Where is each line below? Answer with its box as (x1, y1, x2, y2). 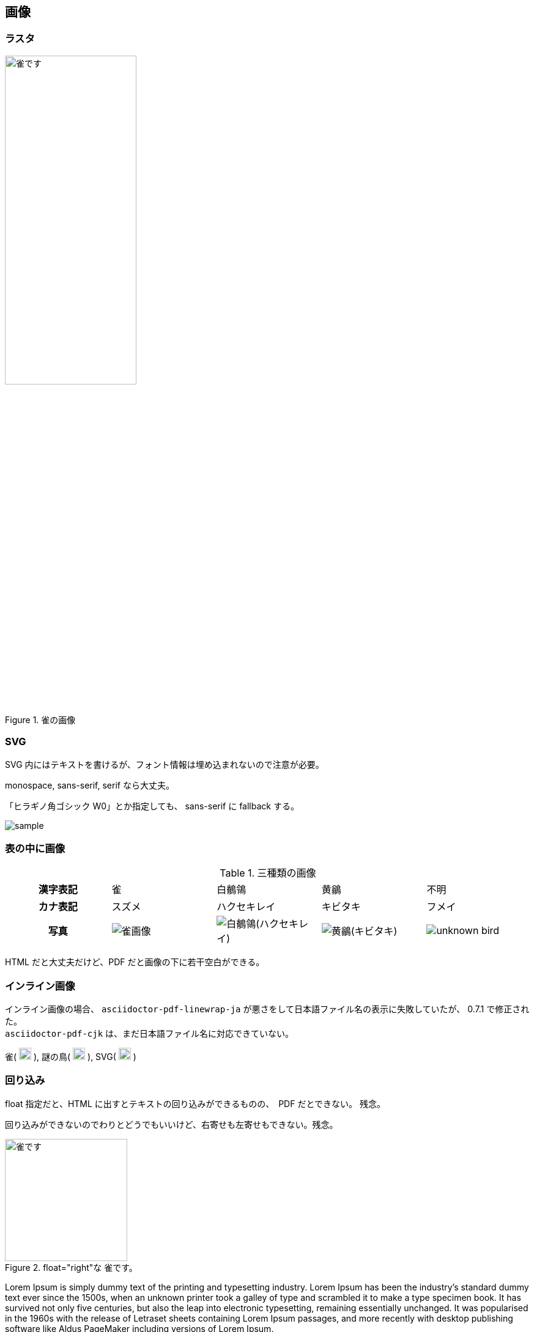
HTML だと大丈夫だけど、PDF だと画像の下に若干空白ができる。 (5, 957, 265, 968)
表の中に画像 (5, 842, 65, 855)
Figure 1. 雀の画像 (5, 714, 76, 725)
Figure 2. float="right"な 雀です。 (5, 1262, 138, 1273)
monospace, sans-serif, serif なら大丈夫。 (5, 779, 174, 790)
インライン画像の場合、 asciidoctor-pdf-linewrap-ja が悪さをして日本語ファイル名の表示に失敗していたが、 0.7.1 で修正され (5, 1004, 530, 1015)
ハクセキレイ (217, 900, 276, 913)
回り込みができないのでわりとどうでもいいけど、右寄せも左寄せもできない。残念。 (5, 1119, 338, 1130)
